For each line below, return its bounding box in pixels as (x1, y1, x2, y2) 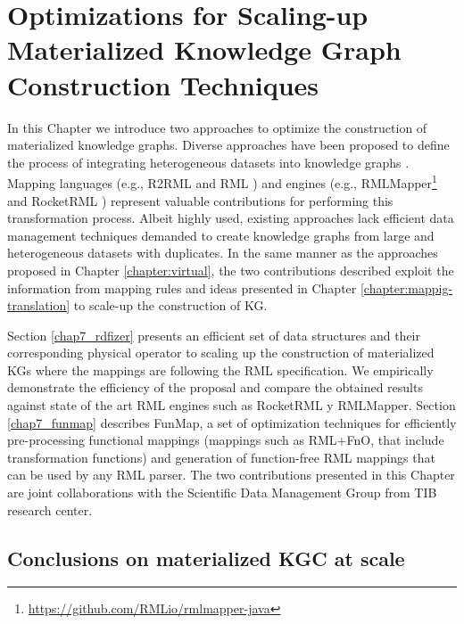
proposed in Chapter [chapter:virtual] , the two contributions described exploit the (7, 260, 454, 279)
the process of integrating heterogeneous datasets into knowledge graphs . (7, 152, 410, 171)
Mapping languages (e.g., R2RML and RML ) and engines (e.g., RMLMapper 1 (7, 171, 437, 192)
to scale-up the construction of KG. (73, 296, 268, 315)
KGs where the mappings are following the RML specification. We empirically (7, 360, 434, 379)
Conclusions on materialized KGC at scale (7, 544, 405, 571)
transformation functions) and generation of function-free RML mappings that (7, 447, 435, 466)
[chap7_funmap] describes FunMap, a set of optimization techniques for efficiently (7, 413, 457, 431)
